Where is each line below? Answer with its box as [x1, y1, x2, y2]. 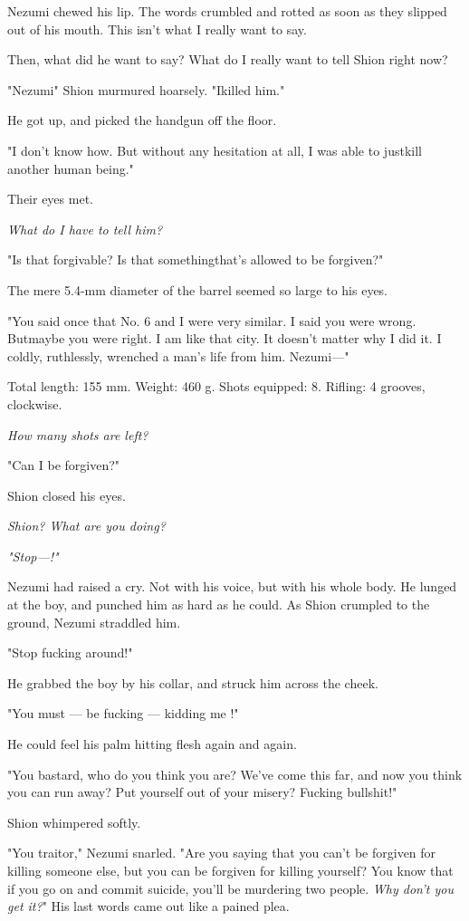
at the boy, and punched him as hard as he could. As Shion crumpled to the [7, 595, 430, 614]
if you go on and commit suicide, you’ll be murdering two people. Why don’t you [7, 878, 454, 897]
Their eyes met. [7, 189, 93, 208]
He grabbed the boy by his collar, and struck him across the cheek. [7, 673, 378, 692]
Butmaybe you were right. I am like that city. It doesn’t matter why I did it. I [7, 329, 442, 348]
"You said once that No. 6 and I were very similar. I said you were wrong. [7, 311, 416, 330]
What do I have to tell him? [7, 219, 163, 238]
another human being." [7, 158, 134, 177]
